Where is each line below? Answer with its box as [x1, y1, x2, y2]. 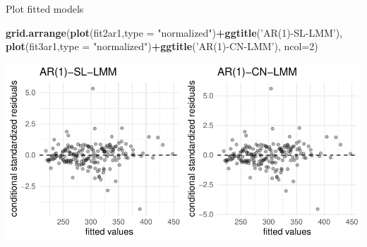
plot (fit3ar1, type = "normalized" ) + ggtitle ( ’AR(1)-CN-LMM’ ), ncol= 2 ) [6, 39, 318, 54]
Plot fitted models [6, 1, 84, 16]
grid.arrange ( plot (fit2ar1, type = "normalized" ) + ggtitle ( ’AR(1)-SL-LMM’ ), [6, 25, 343, 40]
